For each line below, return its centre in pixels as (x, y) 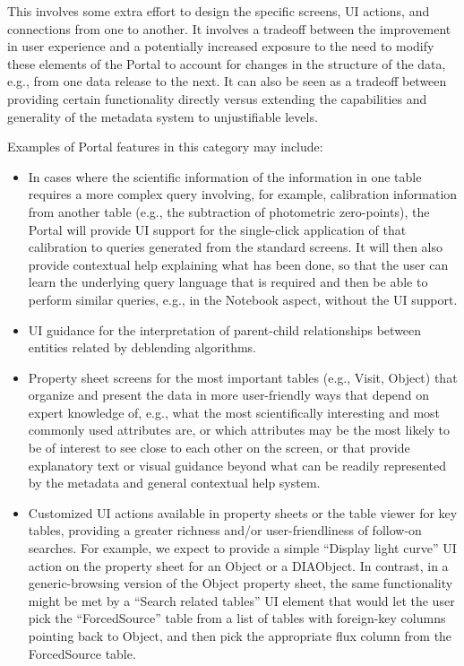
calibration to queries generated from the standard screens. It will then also (236, 247)
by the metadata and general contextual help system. (174, 483)
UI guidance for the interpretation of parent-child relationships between (225, 329)
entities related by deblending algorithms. (142, 347)
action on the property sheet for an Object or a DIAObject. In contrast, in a (238, 565)
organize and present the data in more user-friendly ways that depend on (229, 395)
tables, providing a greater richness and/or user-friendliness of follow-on (225, 530)
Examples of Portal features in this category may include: (165, 147)
